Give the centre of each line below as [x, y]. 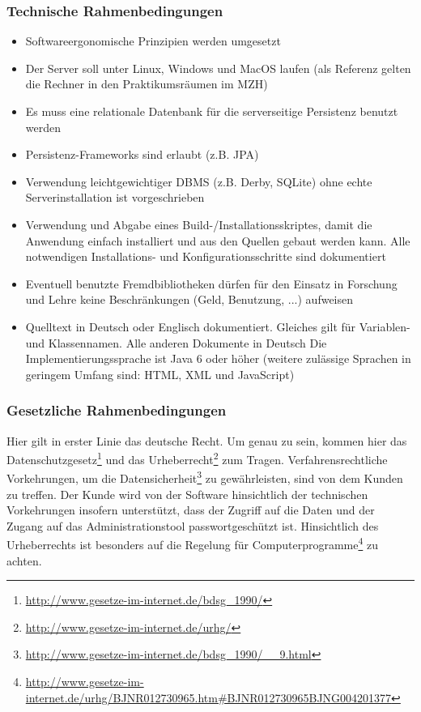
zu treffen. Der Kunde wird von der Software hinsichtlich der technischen [187, 494]
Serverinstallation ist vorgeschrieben [115, 197]
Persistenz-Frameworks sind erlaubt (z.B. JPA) [142, 154]
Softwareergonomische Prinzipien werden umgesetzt [153, 41]
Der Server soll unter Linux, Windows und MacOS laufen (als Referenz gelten [218, 68]
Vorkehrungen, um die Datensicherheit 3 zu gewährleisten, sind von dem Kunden [205, 477]
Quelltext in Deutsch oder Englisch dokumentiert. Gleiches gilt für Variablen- [218, 326]
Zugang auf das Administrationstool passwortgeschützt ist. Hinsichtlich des [193, 525]
